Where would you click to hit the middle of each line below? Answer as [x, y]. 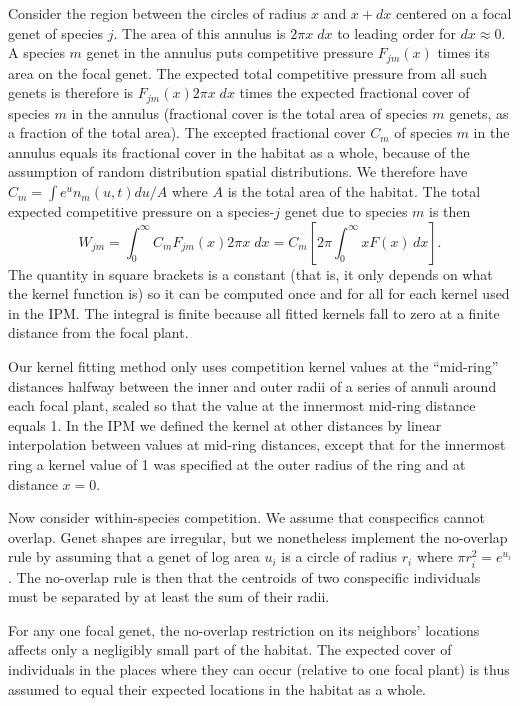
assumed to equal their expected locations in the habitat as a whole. [217, 688]
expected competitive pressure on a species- [141, 211]
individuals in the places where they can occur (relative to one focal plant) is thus [259, 668]
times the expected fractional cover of [354, 92]
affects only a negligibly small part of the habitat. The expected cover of [230, 649]
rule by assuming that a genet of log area [134, 556]
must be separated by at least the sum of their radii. [169, 596]
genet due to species [346, 211]
